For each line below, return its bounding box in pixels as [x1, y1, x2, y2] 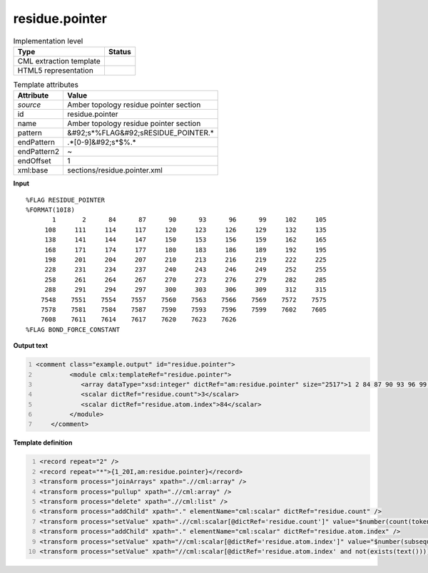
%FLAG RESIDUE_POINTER [26, 196, 106, 204]
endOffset [17, 156, 51, 166]
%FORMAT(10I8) [26, 206, 75, 214]
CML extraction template [17, 56, 101, 66]
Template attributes [13, 80, 78, 90]
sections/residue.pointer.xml [67, 165, 163, 175]
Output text [13, 341, 49, 350]
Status [108, 46, 131, 56]
